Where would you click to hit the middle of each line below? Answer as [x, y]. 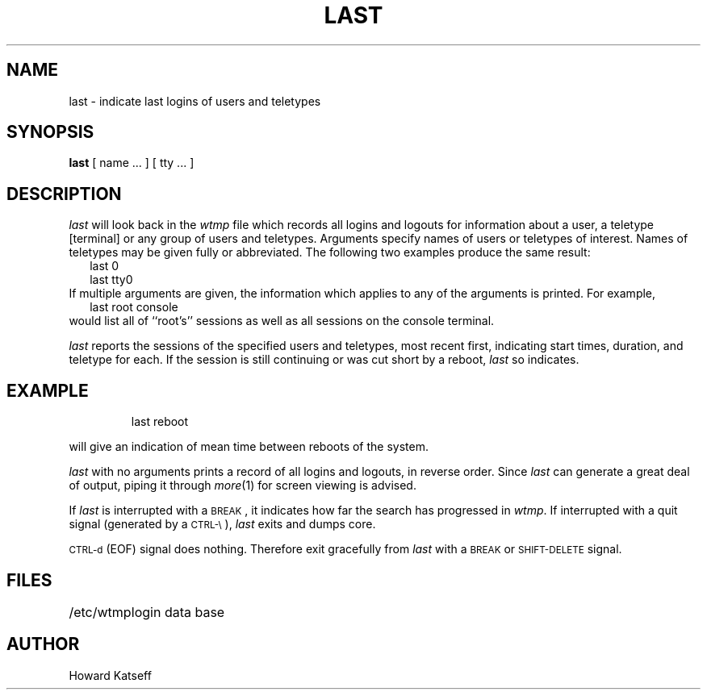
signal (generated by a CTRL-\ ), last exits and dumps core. [222, 524]
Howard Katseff [110, 675]
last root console [134, 307]
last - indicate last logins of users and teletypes [195, 101]
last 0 [105, 266]
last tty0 [111, 280]
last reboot [160, 422]
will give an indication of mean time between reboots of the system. [249, 447]
